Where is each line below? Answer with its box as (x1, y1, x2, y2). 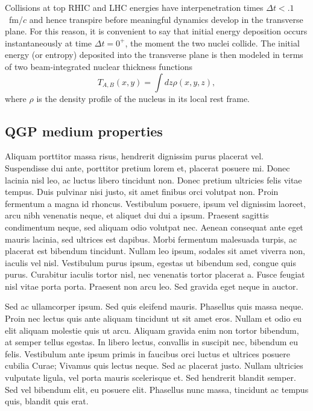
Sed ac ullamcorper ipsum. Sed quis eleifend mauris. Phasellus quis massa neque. (5, 300, 304, 313)
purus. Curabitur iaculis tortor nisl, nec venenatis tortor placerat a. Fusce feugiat (5, 268, 305, 281)
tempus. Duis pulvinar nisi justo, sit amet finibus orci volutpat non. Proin (5, 185, 279, 198)
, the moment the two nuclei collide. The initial (125, 36, 300, 49)
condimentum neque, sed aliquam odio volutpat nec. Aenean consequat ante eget (5, 220, 303, 233)
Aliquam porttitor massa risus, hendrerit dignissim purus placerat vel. (5, 150, 264, 162)
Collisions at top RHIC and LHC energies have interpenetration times (5, 1, 264, 13)
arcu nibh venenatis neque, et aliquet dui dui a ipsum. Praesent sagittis (5, 209, 269, 221)
